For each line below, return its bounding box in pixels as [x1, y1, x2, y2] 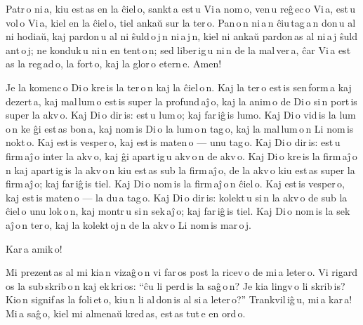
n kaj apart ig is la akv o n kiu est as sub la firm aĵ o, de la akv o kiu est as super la [6, 162, 355, 177]
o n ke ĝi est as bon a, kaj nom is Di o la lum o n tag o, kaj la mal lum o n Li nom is [6, 121, 354, 135]
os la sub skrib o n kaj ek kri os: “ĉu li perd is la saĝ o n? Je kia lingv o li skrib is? [6, 278, 345, 293]
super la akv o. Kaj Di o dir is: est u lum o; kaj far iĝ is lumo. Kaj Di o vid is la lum [6, 107, 356, 122]
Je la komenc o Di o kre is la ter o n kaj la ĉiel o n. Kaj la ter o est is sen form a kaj [6, 79, 352, 94]
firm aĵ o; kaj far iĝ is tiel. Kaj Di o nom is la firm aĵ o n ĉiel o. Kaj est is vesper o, [6, 176, 345, 191]
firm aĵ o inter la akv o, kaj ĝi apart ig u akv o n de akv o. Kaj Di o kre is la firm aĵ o [6, 148, 357, 163]
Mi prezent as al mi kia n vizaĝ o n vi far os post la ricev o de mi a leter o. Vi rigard [6, 265, 357, 279]
